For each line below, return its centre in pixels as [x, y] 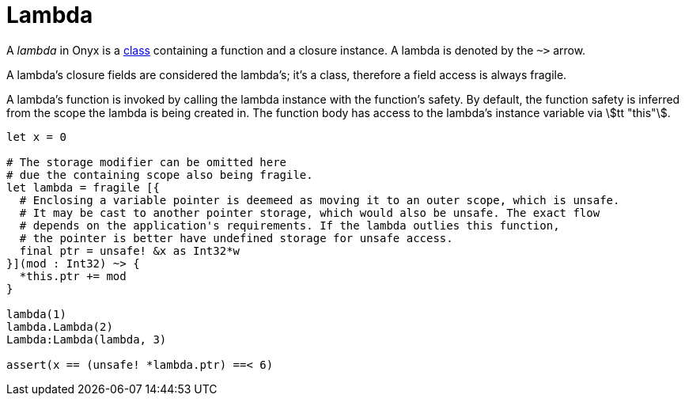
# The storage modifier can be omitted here [147, 162]
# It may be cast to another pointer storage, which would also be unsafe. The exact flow [310, 212]
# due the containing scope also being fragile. [160, 174]
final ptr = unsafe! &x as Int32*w [130, 250]
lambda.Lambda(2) [60, 326]
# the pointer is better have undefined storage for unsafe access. [236, 238]
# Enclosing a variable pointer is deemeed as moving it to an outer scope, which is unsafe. [320, 200]
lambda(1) [36, 314]
